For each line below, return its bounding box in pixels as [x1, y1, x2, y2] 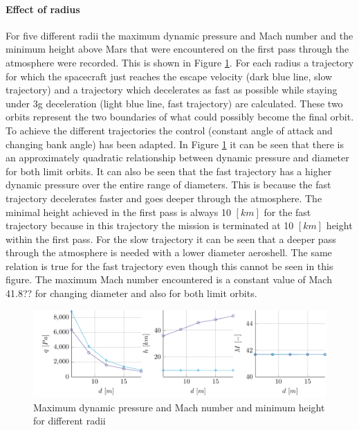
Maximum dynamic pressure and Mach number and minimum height [33, 400, 325, 414]
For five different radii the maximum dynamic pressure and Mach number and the [6, 28, 353, 42]
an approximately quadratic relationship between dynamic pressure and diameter [6, 150, 349, 165]
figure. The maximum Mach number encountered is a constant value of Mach [6, 272, 332, 287]
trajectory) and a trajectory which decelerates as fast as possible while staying [6, 82, 338, 97]
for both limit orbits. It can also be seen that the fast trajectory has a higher [6, 163, 332, 178]
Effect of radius [6, 1, 80, 16]
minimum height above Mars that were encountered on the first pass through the [6, 42, 349, 56]
